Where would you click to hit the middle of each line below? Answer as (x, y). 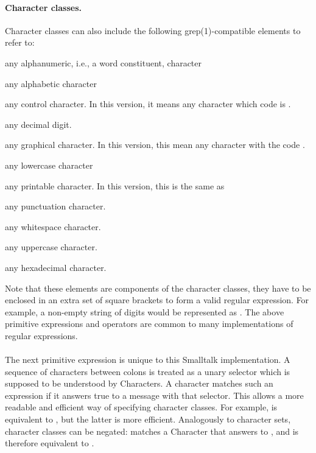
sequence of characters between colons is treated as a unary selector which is (148, 371)
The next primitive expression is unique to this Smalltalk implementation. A (148, 360)
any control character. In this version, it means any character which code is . (148, 104)
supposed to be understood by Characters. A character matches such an (139, 383)
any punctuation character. (55, 206)
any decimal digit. (38, 124)
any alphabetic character (51, 83)
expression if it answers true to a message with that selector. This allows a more (154, 395)
